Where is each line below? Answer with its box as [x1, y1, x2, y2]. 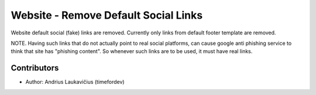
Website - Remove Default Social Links [11, 9, 203, 22]
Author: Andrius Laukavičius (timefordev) [25, 79, 125, 86]
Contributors [11, 63, 59, 73]
